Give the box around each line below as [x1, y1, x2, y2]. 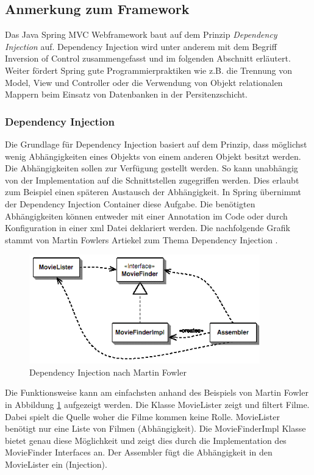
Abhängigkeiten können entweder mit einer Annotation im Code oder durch [5, 209, 288, 222]
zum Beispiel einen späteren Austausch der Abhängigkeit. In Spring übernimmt [5, 185, 302, 198]
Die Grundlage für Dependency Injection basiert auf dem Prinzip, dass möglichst [5, 137, 307, 150]
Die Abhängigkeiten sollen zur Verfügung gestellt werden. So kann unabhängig [5, 162, 298, 174]
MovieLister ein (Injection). [5, 457, 107, 470]
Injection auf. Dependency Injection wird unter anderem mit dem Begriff [5, 40, 277, 52]
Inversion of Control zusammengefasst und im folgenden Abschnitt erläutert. [5, 52, 291, 65]
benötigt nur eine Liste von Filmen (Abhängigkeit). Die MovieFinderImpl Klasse [5, 422, 306, 435]
